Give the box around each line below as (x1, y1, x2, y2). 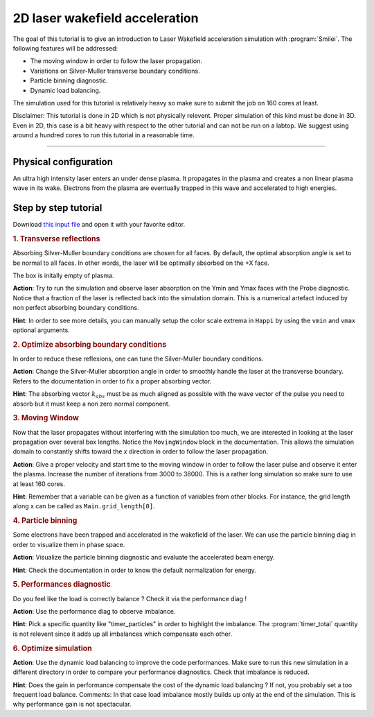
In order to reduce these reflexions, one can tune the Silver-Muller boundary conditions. (12, 354, 264, 363)
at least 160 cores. (12, 479, 65, 488)
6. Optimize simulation (12, 643, 93, 653)
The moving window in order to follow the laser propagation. (30, 57, 202, 65)
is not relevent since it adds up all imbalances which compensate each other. (12, 630, 232, 638)
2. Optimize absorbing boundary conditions (12, 340, 167, 349)
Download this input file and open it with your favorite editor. (12, 221, 186, 229)
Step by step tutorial (12, 202, 103, 214)
